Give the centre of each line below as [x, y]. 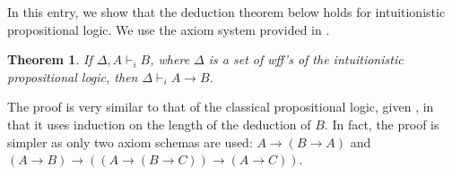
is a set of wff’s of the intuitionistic [306, 59]
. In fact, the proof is [382, 124]
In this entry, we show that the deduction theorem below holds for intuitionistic [226, 12]
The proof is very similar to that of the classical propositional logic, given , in [221, 107]
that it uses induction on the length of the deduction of [159, 124]
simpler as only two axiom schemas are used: [130, 142]
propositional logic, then [73, 76]
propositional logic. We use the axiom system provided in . [169, 29]
